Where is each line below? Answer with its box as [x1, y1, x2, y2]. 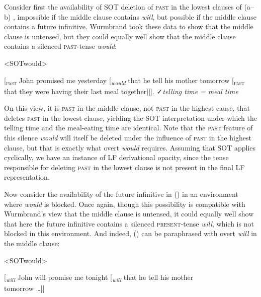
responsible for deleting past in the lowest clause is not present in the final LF [4, 162, 245, 172]
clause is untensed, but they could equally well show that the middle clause [4, 31, 236, 41]
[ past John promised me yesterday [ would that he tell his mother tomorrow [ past [4, 75, 244, 87]
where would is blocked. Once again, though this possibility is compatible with [4, 198, 245, 209]
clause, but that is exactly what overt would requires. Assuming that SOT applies [4, 142, 256, 153]
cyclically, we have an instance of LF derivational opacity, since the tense [4, 152, 229, 163]
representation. [4, 172, 50, 182]
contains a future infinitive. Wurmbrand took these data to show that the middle [4, 21, 253, 32]
